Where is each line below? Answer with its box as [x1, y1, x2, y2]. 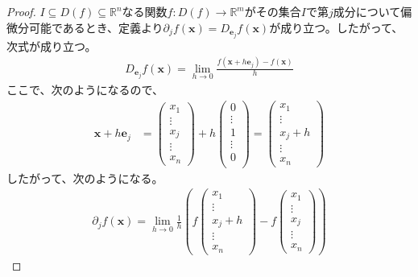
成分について [333, 3, 401, 19]
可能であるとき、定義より [28, 19, 163, 35]
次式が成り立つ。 [6, 37, 97, 54]
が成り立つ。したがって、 [269, 19, 404, 35]
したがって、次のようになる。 [6, 169, 163, 186]
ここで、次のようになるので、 [6, 81, 163, 97]
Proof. [6, 3, 36, 19]
